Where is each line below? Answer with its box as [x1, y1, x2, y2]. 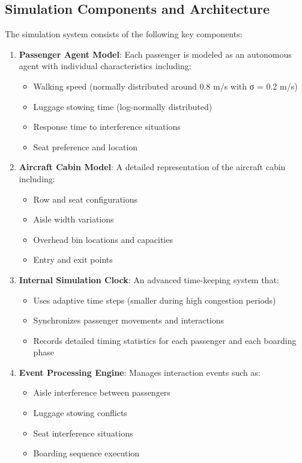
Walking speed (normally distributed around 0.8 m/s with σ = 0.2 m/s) [33, 79, 298, 92]
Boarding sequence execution [33, 447, 140, 459]
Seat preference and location [33, 140, 138, 153]
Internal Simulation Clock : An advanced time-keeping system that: [19, 273, 279, 286]
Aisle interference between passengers [33, 386, 171, 399]
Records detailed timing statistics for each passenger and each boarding [33, 334, 297, 346]
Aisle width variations [33, 213, 114, 225]
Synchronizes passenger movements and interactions [33, 314, 225, 327]
